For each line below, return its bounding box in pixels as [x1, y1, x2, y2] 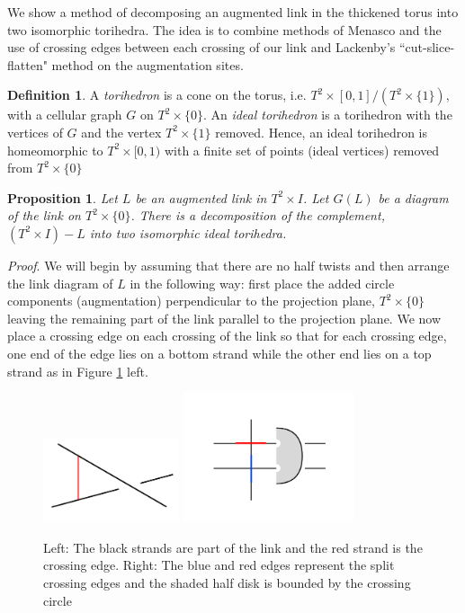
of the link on [7, 206, 81, 225]
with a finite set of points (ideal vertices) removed [164, 140, 440, 159]
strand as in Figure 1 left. [7, 361, 148, 380]
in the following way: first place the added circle [130, 273, 395, 292]
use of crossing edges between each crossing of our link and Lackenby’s [7, 38, 396, 57]
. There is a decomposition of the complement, [130, 206, 385, 225]
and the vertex [81, 122, 162, 141]
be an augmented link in [135, 188, 267, 207]
